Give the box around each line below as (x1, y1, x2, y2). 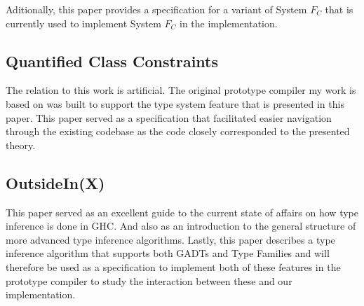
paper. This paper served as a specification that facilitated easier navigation (6, 110, 332, 125)
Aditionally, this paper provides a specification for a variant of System (6, 2, 307, 16)
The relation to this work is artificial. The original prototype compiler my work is (6, 83, 356, 97)
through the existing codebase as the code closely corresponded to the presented (6, 124, 350, 139)
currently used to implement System (6, 15, 161, 30)
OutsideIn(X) (6, 172, 105, 193)
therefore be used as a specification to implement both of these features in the (6, 259, 341, 274)
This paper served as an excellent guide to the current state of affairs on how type (6, 204, 358, 219)
